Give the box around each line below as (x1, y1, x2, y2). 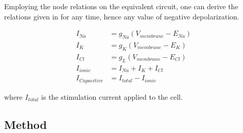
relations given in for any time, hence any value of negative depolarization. (4, 11, 239, 21)
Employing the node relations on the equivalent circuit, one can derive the (4, 1, 238, 11)
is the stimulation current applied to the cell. (41, 91, 183, 102)
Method (4, 116, 47, 132)
